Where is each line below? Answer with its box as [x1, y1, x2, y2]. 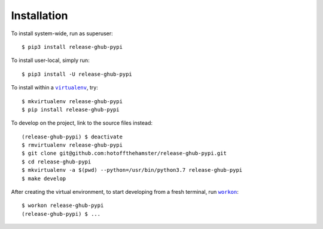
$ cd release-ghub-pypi [22, 158, 92, 165]
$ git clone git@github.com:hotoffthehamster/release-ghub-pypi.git [22, 150, 227, 157]
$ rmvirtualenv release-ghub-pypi [22, 142, 123, 148]
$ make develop [22, 175, 66, 182]
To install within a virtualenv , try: [11, 84, 98, 91]
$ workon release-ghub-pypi [22, 202, 104, 209]
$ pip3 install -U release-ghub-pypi [22, 70, 133, 78]
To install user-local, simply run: [11, 57, 90, 64]
